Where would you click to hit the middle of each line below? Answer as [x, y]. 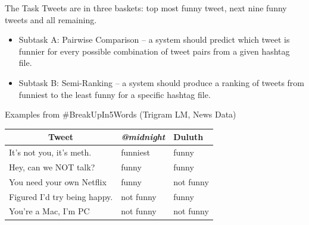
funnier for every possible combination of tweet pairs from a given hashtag [154, 51]
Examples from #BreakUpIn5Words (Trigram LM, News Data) [121, 114]
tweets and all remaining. [51, 19]
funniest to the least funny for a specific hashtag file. [115, 94]
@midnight [143, 137]
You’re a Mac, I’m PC [49, 211]
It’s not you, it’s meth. [50, 152]
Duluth [188, 137]
